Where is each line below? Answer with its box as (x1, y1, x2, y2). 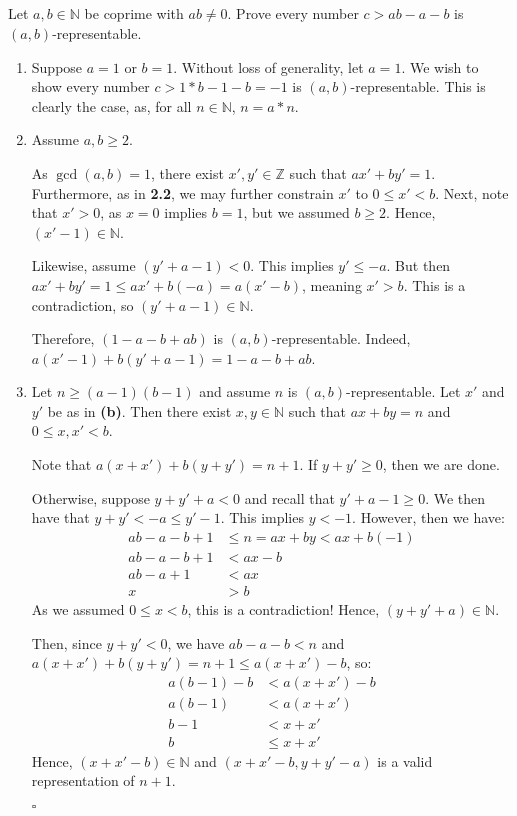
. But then (386, 255, 451, 276)
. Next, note (435, 182, 509, 203)
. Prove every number (227, 3, 359, 24)
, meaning (302, 274, 362, 295)
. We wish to (401, 56, 479, 77)
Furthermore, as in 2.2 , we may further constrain (31, 182, 334, 203)
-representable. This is (350, 76, 486, 97)
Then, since (31, 632, 102, 653)
